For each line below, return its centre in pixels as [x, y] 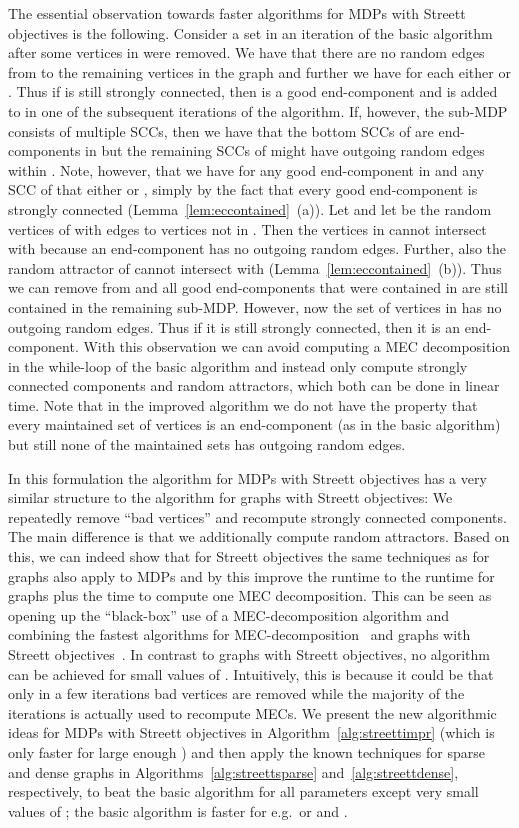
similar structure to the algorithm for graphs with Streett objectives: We [230, 497]
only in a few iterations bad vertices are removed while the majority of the [236, 693]
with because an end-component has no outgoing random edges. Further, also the [257, 248]
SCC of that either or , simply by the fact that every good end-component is [243, 189]
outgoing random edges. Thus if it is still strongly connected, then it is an [234, 326]
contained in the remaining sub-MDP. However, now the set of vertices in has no [255, 306]
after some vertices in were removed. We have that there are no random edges [246, 52]
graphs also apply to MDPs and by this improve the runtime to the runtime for [251, 575]
